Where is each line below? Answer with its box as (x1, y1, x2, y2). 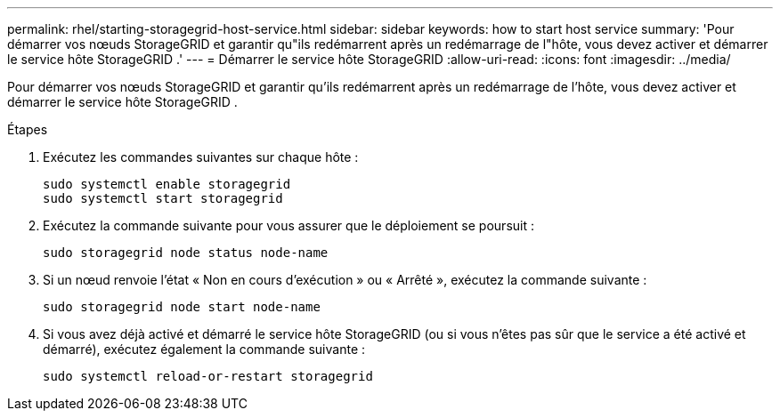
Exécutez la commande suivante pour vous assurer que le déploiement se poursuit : (43, 218, 534, 233)
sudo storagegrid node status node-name (43, 245, 329, 260)
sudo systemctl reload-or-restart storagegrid (43, 369, 373, 383)
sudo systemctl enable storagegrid (43, 177, 291, 191)
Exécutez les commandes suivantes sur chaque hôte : (43, 149, 359, 165)
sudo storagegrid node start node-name (43, 300, 321, 314)
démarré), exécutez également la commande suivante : (43, 342, 366, 357)
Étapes (7, 122, 48, 137)
